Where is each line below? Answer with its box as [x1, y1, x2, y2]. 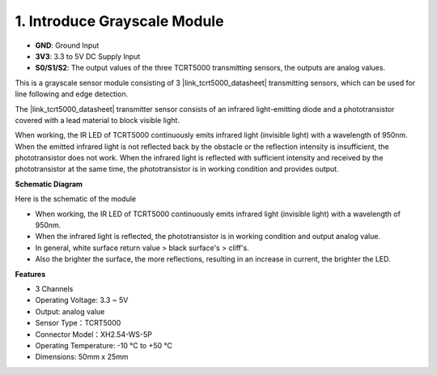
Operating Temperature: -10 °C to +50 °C [35, 340, 173, 350]
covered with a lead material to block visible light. [15, 115, 180, 125]
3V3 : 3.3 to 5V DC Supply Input [35, 51, 141, 61]
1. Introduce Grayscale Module [15, 12, 224, 30]
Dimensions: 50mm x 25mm [35, 352, 129, 362]
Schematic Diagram [15, 179, 83, 189]
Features [15, 269, 46, 279]
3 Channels [35, 283, 74, 293]
